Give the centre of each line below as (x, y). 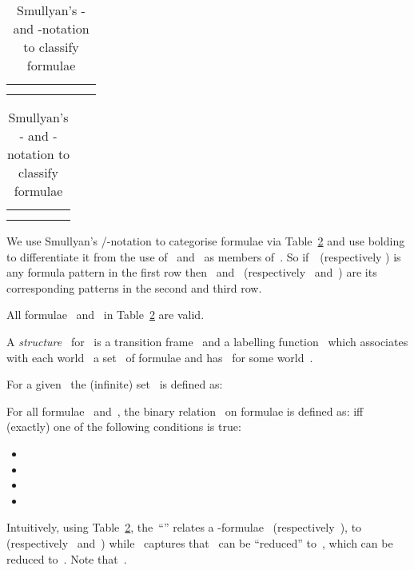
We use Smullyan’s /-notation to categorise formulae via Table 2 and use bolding (206, 241)
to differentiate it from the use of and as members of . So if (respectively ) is (204, 256)
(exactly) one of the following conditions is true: (124, 427)
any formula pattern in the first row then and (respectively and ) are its (192, 272)
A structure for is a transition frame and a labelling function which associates (207, 341)
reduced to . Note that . (67, 558)
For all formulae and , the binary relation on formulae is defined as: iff (185, 411)
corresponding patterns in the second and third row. (134, 287)
